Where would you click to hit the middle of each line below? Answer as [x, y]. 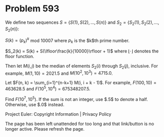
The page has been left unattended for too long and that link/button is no [80, 124]
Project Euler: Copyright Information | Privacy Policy [58, 114]
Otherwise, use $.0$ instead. [35, 104]
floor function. [20, 56]
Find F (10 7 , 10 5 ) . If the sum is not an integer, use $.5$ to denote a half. [77, 99]
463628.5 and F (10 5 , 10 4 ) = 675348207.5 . [48, 89]
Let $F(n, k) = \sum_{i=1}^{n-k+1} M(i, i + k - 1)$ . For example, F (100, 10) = [81, 83]
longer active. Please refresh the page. [45, 129]
